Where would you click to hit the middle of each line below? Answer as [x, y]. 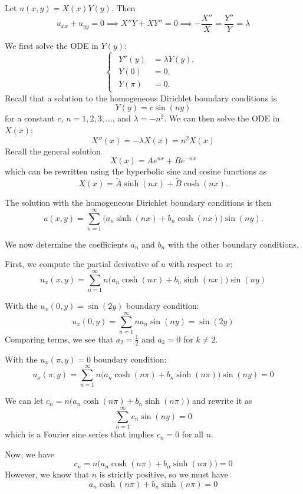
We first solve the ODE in [52, 45]
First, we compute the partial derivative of [82, 264]
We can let [24, 401]
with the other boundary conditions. [233, 244]
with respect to [195, 264]
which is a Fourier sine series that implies [80, 434]
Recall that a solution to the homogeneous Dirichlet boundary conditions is [141, 98]
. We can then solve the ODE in [222, 118]
